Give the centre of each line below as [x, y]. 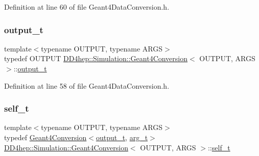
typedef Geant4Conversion [45, 137]
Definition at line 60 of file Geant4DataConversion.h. [87, 7]
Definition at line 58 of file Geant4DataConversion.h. [87, 85]
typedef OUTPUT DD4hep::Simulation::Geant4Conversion [96, 58]
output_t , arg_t [122, 137]
